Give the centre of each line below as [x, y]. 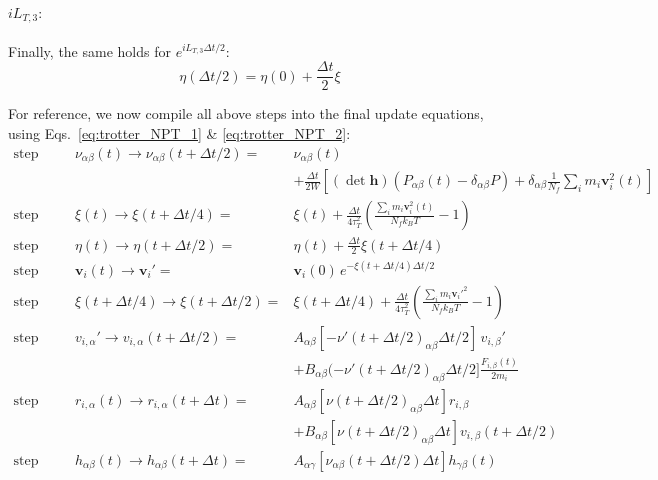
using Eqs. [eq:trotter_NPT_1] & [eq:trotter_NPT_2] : [179, 132]
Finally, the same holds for [89, 50]
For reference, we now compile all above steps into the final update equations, [246, 113]
